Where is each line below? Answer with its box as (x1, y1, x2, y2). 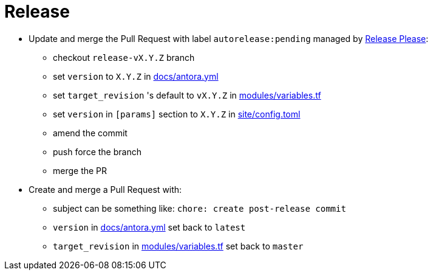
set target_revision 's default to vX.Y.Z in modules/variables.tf (53, 89, 321, 100)
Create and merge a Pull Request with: (29, 184, 182, 195)
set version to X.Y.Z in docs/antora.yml (53, 71, 219, 82)
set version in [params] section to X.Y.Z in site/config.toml (53, 108, 301, 119)
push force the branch (53, 146, 141, 157)
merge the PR (53, 165, 107, 176)
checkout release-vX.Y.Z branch (53, 52, 195, 63)
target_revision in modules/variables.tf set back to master (53, 240, 304, 251)
